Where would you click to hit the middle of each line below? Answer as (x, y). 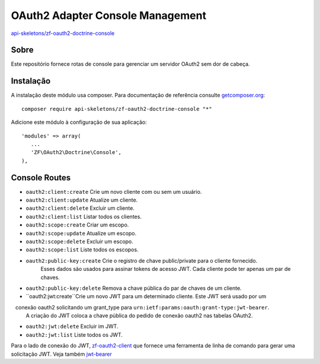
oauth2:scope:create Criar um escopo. (77, 225)
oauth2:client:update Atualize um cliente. (82, 200)
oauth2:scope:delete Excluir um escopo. (79, 241)
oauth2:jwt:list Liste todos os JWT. (74, 334)
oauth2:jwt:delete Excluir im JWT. (72, 327)
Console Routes (41, 178)
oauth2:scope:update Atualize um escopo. (81, 233)
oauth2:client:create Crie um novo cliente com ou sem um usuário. (114, 191)
